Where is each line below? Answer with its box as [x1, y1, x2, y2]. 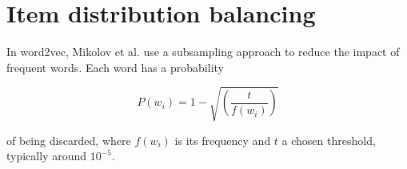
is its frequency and [174, 131, 271, 148]
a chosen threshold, [281, 131, 376, 148]
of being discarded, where [6, 131, 131, 148]
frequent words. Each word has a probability [6, 58, 224, 75]
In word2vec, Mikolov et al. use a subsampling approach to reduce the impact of [6, 43, 400, 60]
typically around [6, 147, 87, 164]
